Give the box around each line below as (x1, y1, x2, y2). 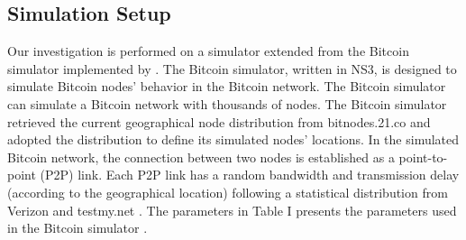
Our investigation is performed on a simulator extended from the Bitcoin (7, 42, 409, 60)
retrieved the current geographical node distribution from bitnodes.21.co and (7, 112, 431, 131)
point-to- (398, 147, 448, 166)
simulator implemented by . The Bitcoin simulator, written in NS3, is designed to (7, 59, 457, 78)
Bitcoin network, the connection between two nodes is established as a (7, 147, 395, 166)
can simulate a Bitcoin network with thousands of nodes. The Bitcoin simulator (7, 94, 447, 113)
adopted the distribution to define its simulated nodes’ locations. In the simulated (7, 130, 460, 149)
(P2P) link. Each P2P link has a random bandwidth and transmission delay (40, 165, 460, 184)
